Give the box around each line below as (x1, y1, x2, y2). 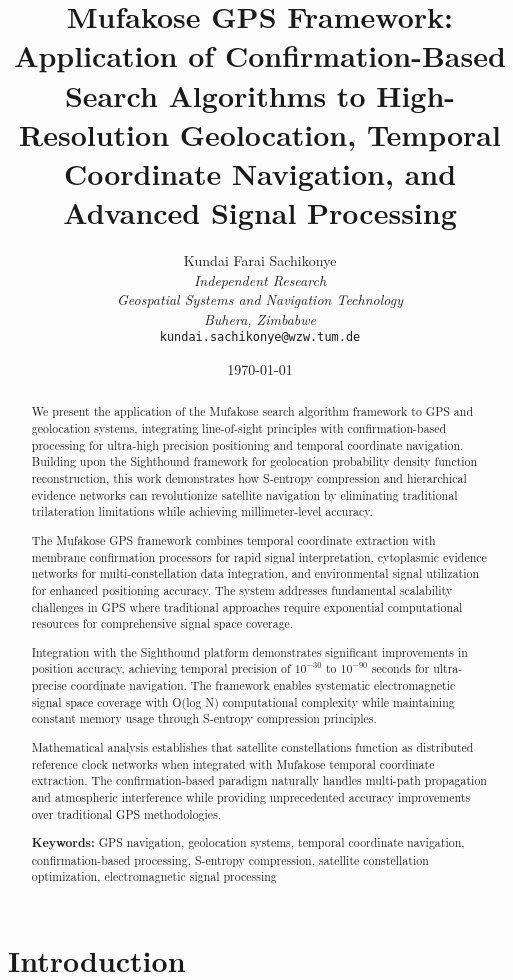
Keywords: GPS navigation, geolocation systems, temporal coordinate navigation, (31, 834, 465, 852)
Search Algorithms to (64, 74, 366, 115)
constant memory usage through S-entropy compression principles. (31, 710, 377, 727)
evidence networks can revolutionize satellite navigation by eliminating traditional (31, 486, 458, 503)
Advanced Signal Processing (63, 192, 457, 233)
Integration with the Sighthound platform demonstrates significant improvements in (31, 643, 468, 660)
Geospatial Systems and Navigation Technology (116, 289, 404, 310)
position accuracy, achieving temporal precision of (31, 660, 291, 677)
